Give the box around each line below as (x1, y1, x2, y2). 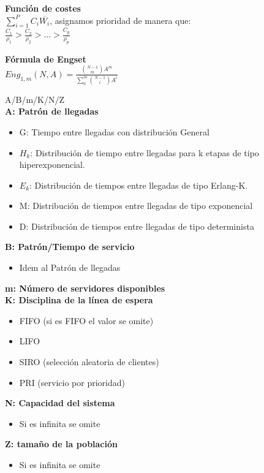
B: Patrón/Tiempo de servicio (5, 240, 135, 253)
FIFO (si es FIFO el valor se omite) (19, 314, 154, 327)
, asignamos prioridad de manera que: (50, 13, 191, 26)
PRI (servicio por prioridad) (19, 376, 125, 388)
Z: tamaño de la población (5, 437, 118, 450)
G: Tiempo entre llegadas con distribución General (19, 125, 209, 138)
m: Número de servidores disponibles (5, 281, 165, 294)
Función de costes (5, 2, 81, 14)
